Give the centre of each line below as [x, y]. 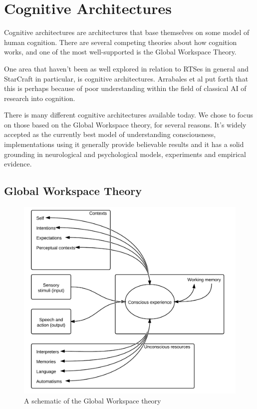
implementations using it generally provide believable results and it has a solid [124, 144]
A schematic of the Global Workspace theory [93, 400]
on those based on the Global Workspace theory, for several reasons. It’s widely [125, 124]
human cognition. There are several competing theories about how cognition [121, 42]
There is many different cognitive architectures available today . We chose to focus [128, 115]
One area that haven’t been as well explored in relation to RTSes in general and [127, 68]
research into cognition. [40, 98]
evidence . [18, 164]
